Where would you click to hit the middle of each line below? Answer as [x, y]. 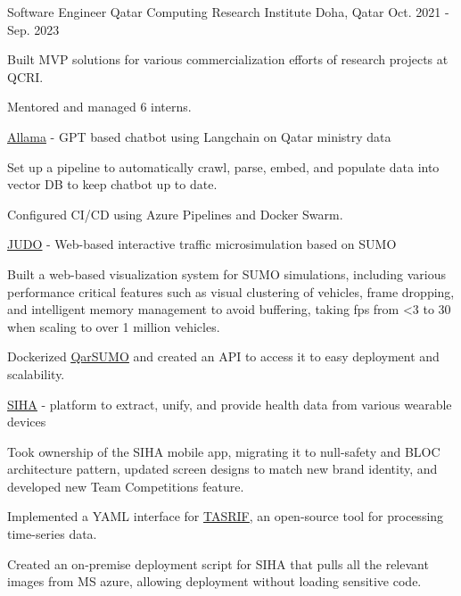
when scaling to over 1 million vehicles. [114, 326]
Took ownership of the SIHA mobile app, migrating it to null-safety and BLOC [224, 451]
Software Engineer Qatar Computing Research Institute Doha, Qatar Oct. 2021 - [228, 12]
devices [27, 422]
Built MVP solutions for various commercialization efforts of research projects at [228, 59]
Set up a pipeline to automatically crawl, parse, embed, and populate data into [223, 166]
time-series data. [52, 534]
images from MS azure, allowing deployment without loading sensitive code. [214, 581]
